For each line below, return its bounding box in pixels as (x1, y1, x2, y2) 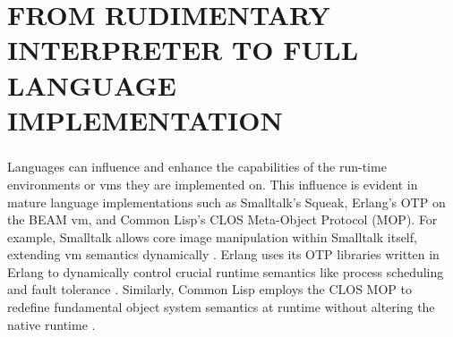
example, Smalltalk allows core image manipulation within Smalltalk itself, (7, 227, 417, 246)
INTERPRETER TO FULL (7, 31, 359, 68)
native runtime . (7, 315, 96, 333)
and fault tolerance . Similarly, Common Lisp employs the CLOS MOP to (7, 280, 412, 299)
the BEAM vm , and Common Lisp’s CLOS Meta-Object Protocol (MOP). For (7, 210, 438, 229)
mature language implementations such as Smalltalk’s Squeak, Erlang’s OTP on (7, 192, 446, 211)
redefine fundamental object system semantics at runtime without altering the (7, 298, 435, 316)
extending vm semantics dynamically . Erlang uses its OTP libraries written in (7, 245, 440, 264)
